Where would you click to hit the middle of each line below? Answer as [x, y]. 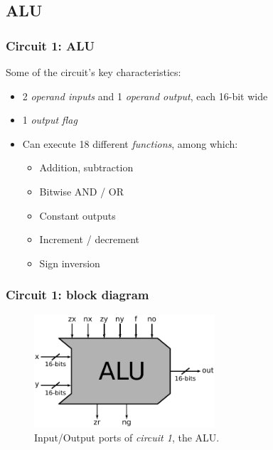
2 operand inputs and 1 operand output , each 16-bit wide [145, 96]
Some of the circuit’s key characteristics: [93, 72]
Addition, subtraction [86, 167]
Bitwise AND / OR [82, 191]
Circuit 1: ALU [50, 45]
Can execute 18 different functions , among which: [130, 143]
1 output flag [50, 120]
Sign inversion [70, 263]
